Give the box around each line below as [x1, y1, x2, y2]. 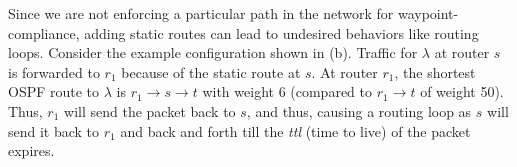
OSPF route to [8, 81, 100, 102]
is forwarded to [8, 61, 100, 82]
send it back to [8, 120, 100, 141]
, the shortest [394, 61, 476, 82]
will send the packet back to [64, 100, 236, 121]
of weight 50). [420, 81, 504, 102]
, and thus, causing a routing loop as [246, 100, 472, 121]
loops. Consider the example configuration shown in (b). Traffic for [8, 42, 418, 63]
